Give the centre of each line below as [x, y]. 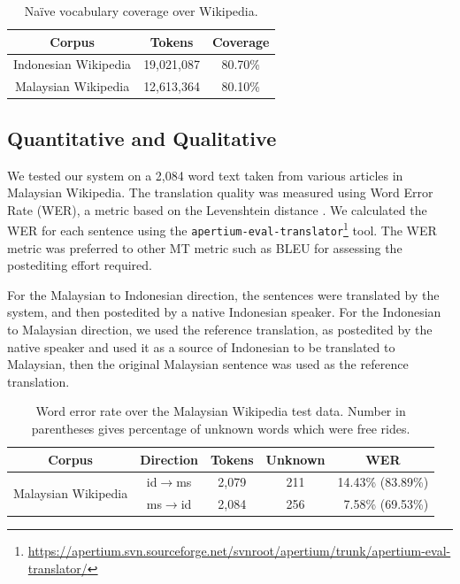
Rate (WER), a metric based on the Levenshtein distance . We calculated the [217, 209]
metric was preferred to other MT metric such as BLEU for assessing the [205, 247]
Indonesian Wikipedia [73, 64]
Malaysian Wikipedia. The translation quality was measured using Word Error [220, 192]
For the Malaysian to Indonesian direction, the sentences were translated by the [223, 294]
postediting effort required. [80, 265]
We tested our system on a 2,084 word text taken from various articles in [205, 175]
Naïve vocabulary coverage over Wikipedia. [141, 11]
